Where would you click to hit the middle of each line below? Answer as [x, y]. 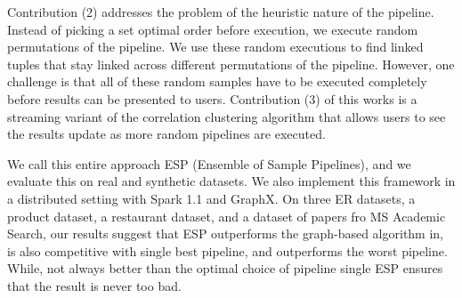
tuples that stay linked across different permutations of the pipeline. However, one [231, 64]
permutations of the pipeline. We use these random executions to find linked [215, 47]
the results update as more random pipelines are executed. [166, 134]
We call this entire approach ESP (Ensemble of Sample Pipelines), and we [209, 163]
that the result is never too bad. [94, 285]
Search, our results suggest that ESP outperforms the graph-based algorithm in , [226, 234]
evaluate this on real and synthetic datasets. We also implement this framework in [231, 181]
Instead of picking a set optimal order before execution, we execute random [213, 29]
